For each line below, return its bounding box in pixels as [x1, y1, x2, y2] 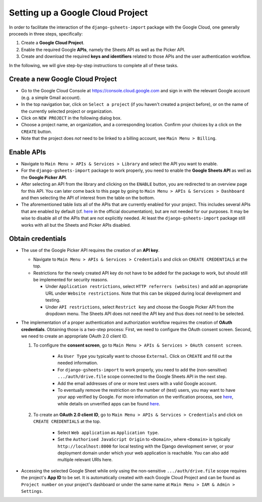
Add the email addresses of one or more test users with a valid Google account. [57, 380, 217, 386]
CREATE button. [21, 129, 52, 134]
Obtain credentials [9, 234, 66, 243]
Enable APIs [9, 148, 46, 156]
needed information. [57, 360, 98, 366]
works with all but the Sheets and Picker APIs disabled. [21, 222, 131, 228]
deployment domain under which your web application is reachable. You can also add [57, 450, 229, 456]
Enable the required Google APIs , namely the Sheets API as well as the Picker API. [21, 47, 185, 52]
